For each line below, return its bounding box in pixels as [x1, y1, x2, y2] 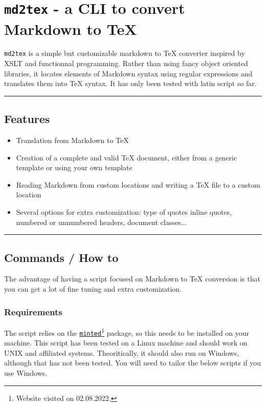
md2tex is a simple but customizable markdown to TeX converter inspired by [4, 48, 245, 58]
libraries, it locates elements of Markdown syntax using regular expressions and [4, 68, 253, 78]
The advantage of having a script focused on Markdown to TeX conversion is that [4, 273, 260, 284]
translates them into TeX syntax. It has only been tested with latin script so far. [4, 78, 257, 89]
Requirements [4, 305, 62, 318]
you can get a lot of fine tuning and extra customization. [4, 283, 182, 294]
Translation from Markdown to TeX [16, 135, 129, 146]
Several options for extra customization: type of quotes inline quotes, [16, 207, 232, 217]
